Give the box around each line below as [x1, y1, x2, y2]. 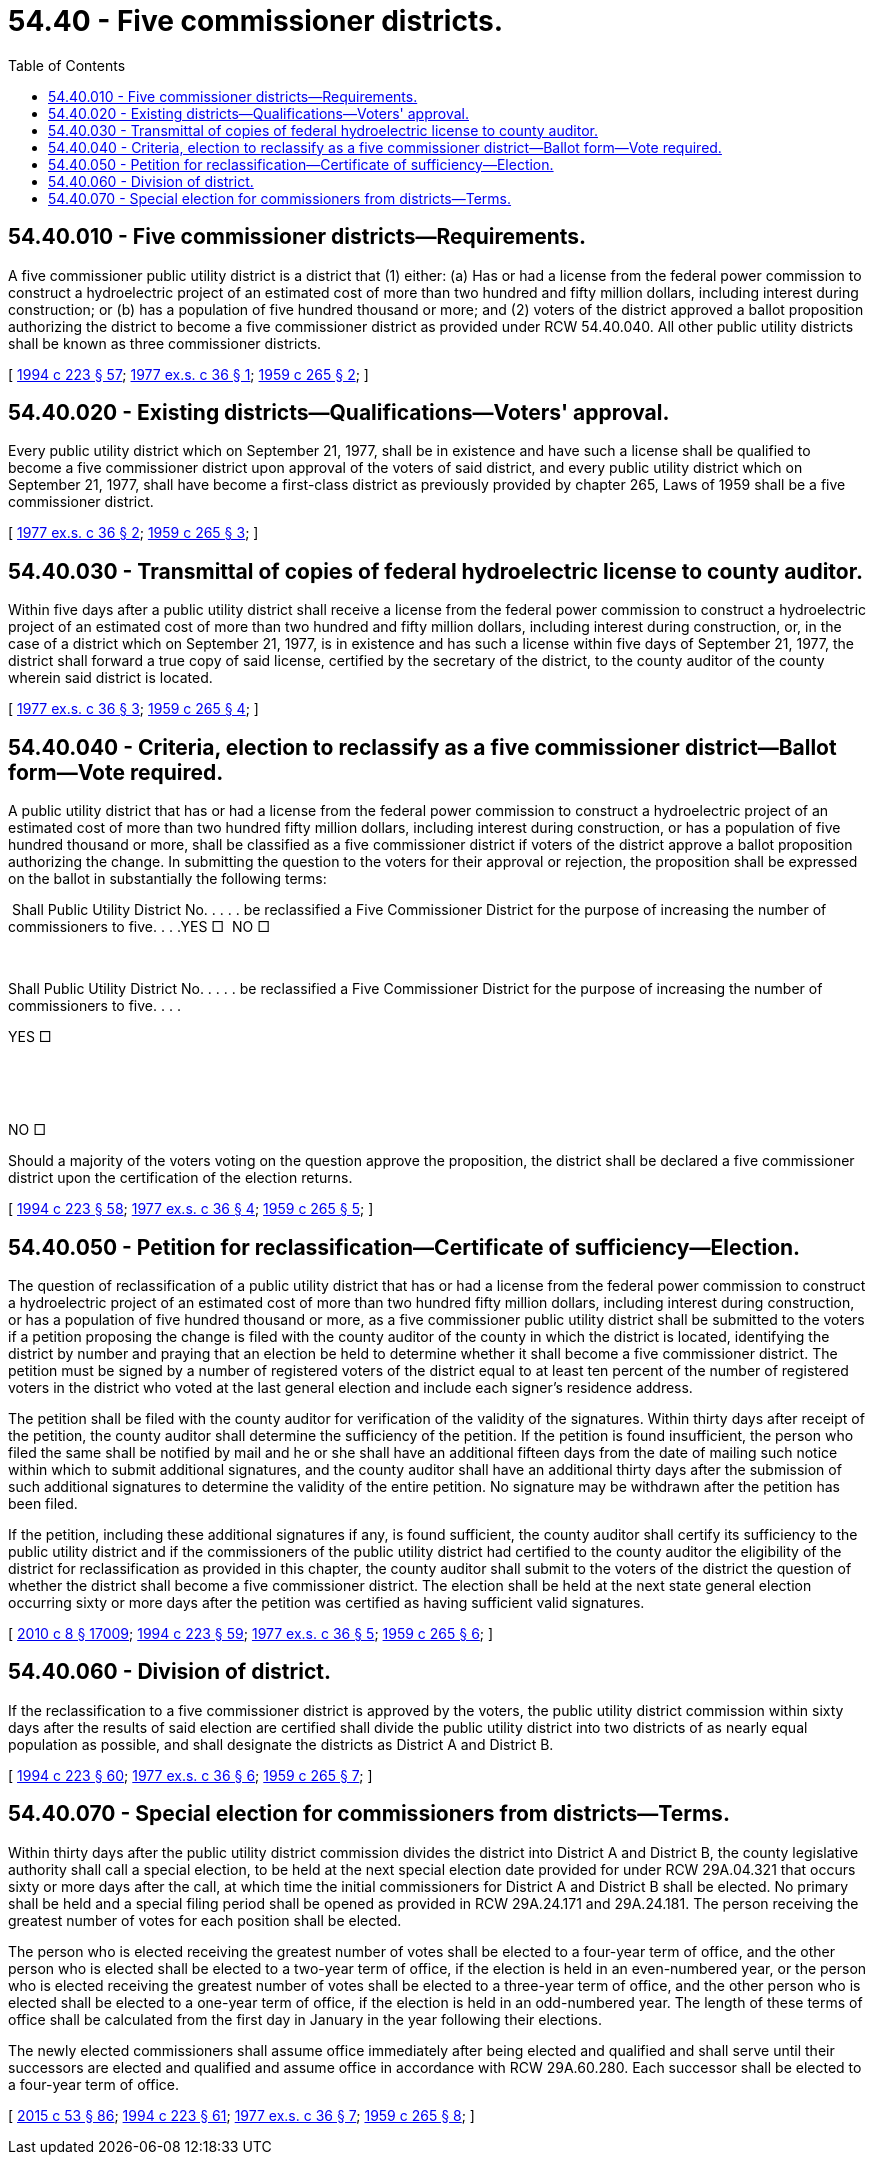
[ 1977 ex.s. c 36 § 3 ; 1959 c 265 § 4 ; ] [8, 700, 259, 718]
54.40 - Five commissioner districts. [8, 4, 504, 38]
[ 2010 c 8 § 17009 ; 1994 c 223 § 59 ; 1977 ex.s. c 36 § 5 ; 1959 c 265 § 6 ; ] [8, 1624, 494, 1642]
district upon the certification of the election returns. [8, 1169, 353, 1187]
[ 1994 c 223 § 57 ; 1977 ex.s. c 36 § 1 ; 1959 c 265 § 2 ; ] [8, 365, 369, 383]
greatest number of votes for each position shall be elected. [8, 1911, 402, 1929]
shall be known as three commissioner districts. [8, 334, 322, 352]
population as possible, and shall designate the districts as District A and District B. [8, 1735, 554, 1753]
